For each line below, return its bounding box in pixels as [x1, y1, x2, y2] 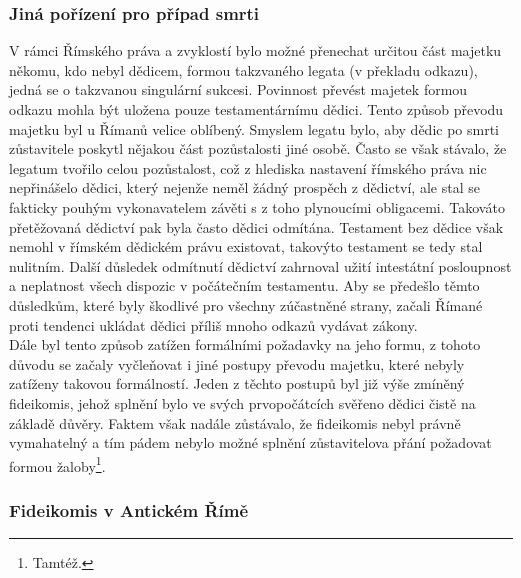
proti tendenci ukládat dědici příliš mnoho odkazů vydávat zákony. [9, 314, 418, 335]
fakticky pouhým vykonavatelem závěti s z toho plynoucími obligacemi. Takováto [9, 196, 505, 217]
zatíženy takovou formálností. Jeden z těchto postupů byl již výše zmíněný [9, 373, 465, 394]
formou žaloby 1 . [9, 452, 106, 476]
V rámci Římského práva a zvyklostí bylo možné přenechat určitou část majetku [9, 40, 502, 61]
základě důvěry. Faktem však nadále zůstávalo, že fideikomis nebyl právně [9, 412, 461, 433]
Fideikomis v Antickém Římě [9, 497, 249, 522]
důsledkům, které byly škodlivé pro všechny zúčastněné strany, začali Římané [9, 294, 483, 315]
